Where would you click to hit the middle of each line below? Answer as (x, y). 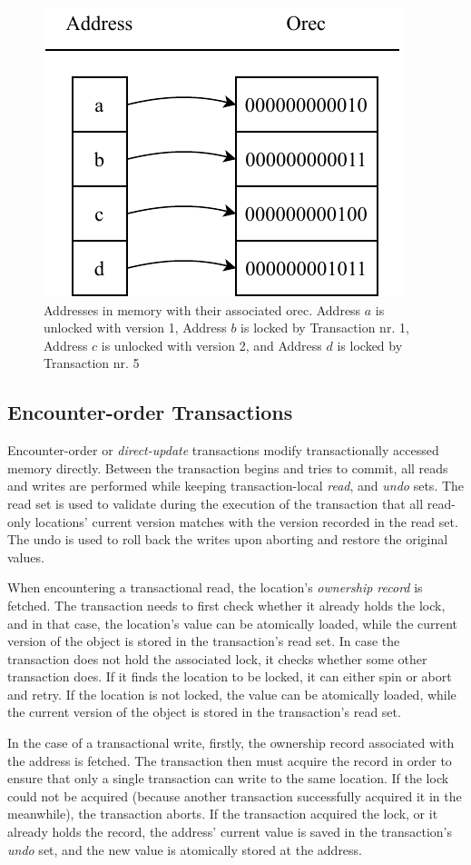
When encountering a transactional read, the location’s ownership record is (215, 587)
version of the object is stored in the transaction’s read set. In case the (204, 641)
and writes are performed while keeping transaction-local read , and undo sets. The (236, 486)
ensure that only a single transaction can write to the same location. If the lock (228, 778)
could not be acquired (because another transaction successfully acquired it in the (235, 795)
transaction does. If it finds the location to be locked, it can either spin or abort (230, 676)
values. (26, 557)
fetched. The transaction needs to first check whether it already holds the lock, (226, 605)
